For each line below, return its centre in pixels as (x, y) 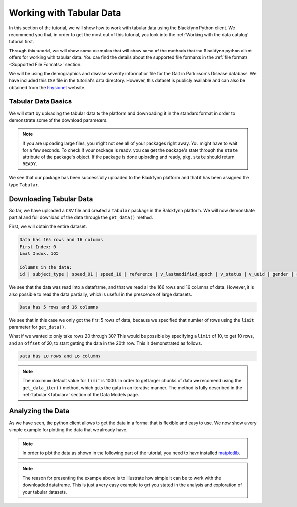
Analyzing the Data (39, 411)
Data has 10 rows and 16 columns (60, 356)
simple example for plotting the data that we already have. (68, 430)
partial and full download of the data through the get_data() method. (81, 217)
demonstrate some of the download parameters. (59, 120)
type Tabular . (24, 184)
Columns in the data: (46, 267)
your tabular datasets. (45, 492)
